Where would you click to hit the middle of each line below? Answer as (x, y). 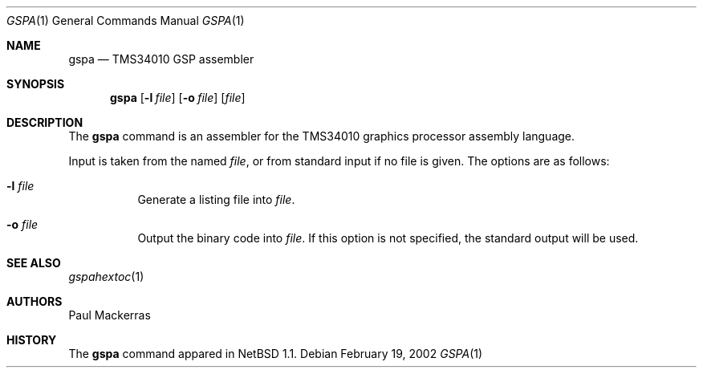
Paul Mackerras (110, 315)
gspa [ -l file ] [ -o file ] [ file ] (178, 98)
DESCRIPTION (45, 122)
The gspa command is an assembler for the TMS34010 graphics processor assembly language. (322, 136)
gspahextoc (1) (106, 276)
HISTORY (32, 340)
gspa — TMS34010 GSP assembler (161, 59)
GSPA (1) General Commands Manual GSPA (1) (126, 20)
